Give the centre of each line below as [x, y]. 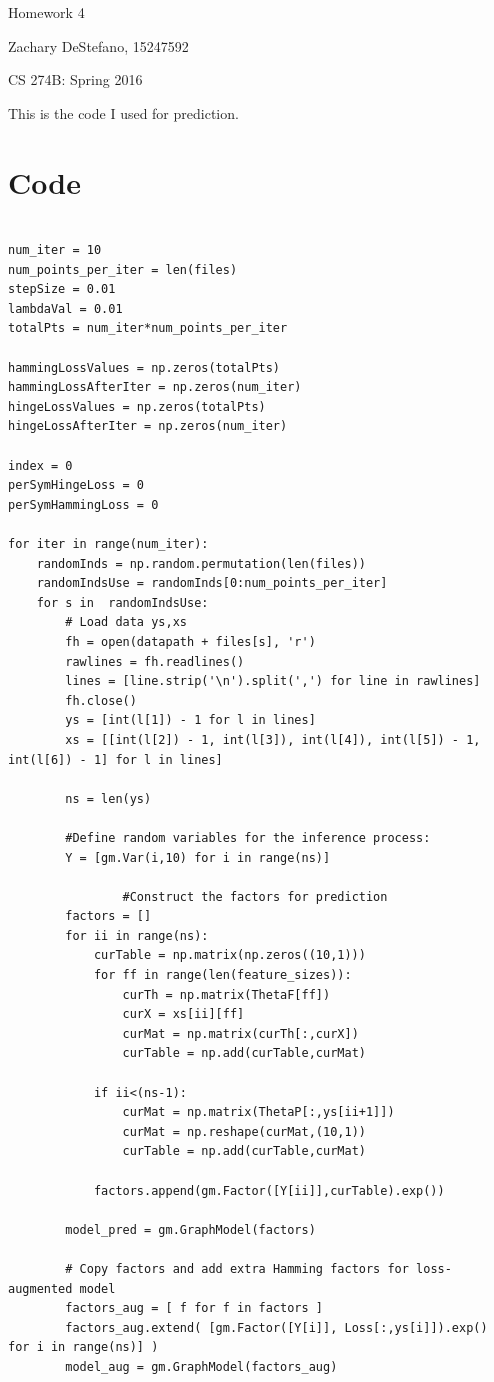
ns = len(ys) [108, 798]
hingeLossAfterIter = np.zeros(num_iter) [148, 426]
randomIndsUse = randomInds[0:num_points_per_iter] [212, 583]
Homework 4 [46, 12]
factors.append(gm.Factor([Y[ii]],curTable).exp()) [269, 1190]
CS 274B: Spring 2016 [75, 79]
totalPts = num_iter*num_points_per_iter [148, 328]
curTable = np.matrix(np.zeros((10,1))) [229, 955]
